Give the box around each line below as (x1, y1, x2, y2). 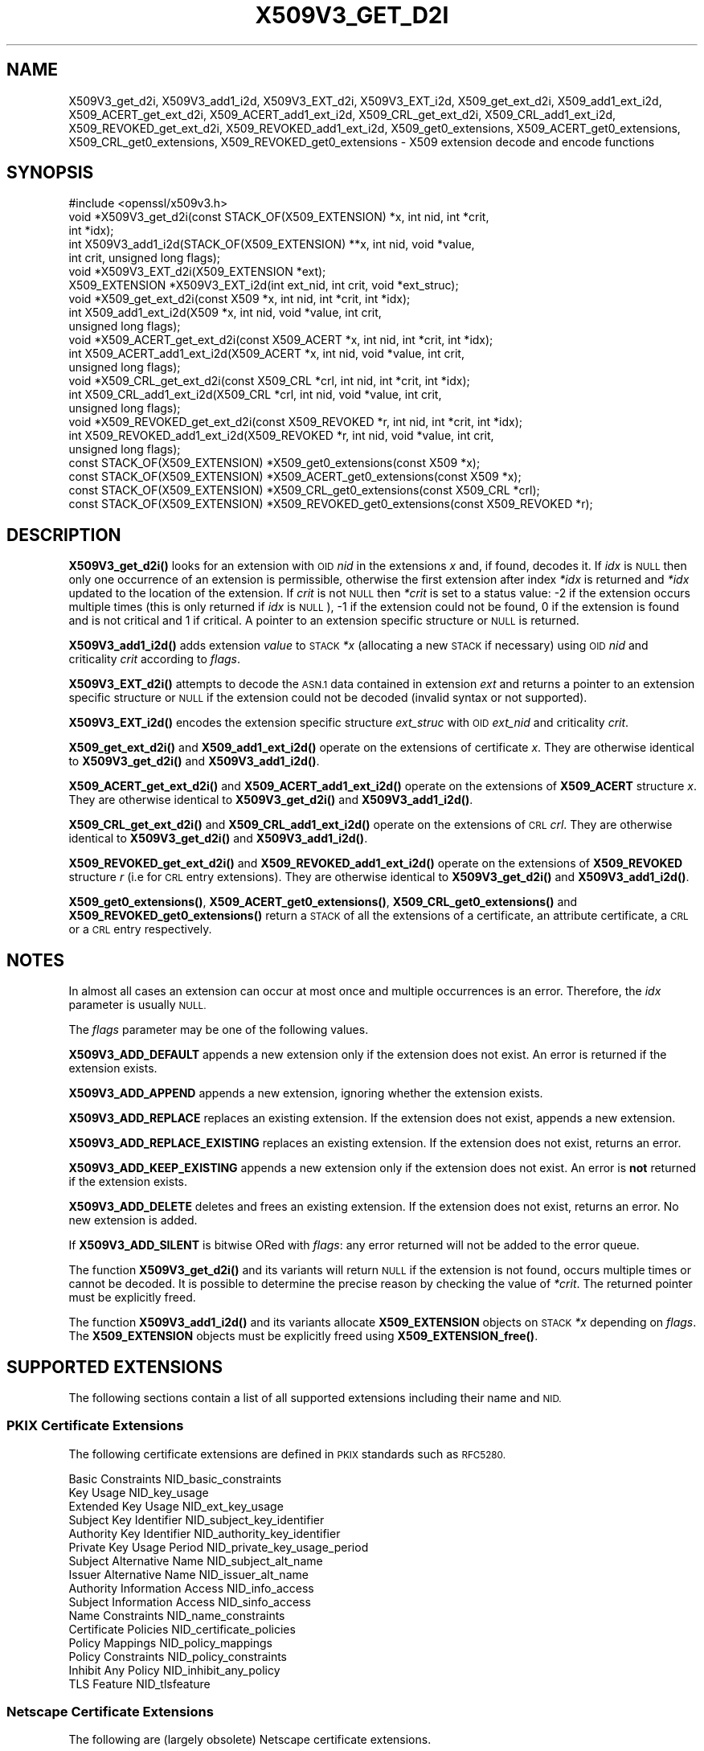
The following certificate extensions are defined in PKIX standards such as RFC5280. (68, 1446, 506, 1461)
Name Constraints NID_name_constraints (68, 1608, 285, 1622)
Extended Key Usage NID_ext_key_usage (68, 1499, 284, 1513)
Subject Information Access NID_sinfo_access (68, 1594, 311, 1609)
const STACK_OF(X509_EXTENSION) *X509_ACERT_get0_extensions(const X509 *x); (68, 470, 522, 484)
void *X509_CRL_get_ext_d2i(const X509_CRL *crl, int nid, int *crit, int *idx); (68, 374, 470, 388)
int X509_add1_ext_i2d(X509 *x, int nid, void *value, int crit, (68, 306, 382, 320)
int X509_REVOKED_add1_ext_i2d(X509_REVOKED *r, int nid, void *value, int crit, (68, 429, 494, 443)
